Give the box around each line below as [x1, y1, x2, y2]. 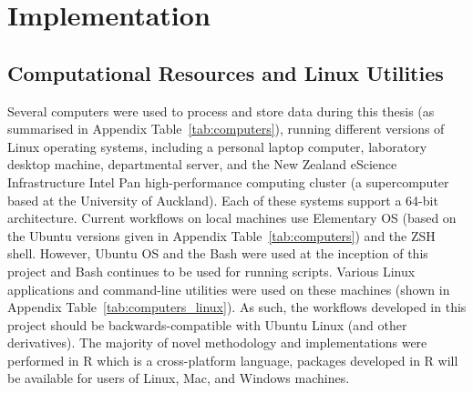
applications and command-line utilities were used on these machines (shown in [7, 279, 450, 298]
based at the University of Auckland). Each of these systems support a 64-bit [7, 190, 438, 209]
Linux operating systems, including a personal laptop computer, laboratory [7, 136, 427, 156]
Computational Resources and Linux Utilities [7, 58, 444, 86]
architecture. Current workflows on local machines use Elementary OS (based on [7, 208, 457, 227]
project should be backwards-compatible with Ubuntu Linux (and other [7, 315, 407, 334]
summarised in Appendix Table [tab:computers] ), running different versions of [7, 119, 445, 138]
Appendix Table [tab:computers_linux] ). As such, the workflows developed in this [7, 297, 467, 317]
